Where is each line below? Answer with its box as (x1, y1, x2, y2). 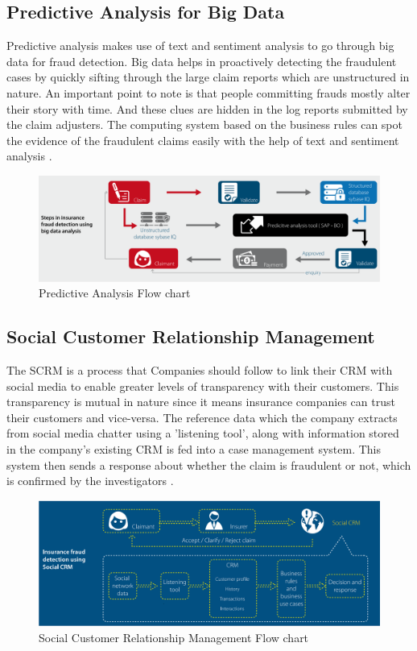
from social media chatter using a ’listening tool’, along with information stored (6, 425, 399, 442)
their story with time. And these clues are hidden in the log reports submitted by (6, 100, 408, 117)
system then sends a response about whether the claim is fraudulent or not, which (6, 456, 411, 473)
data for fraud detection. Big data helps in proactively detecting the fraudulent (6, 52, 397, 69)
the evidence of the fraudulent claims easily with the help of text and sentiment (6, 131, 399, 148)
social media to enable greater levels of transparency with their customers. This (6, 377, 399, 394)
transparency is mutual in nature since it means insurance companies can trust (6, 393, 395, 410)
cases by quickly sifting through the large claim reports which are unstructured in (6, 68, 410, 85)
